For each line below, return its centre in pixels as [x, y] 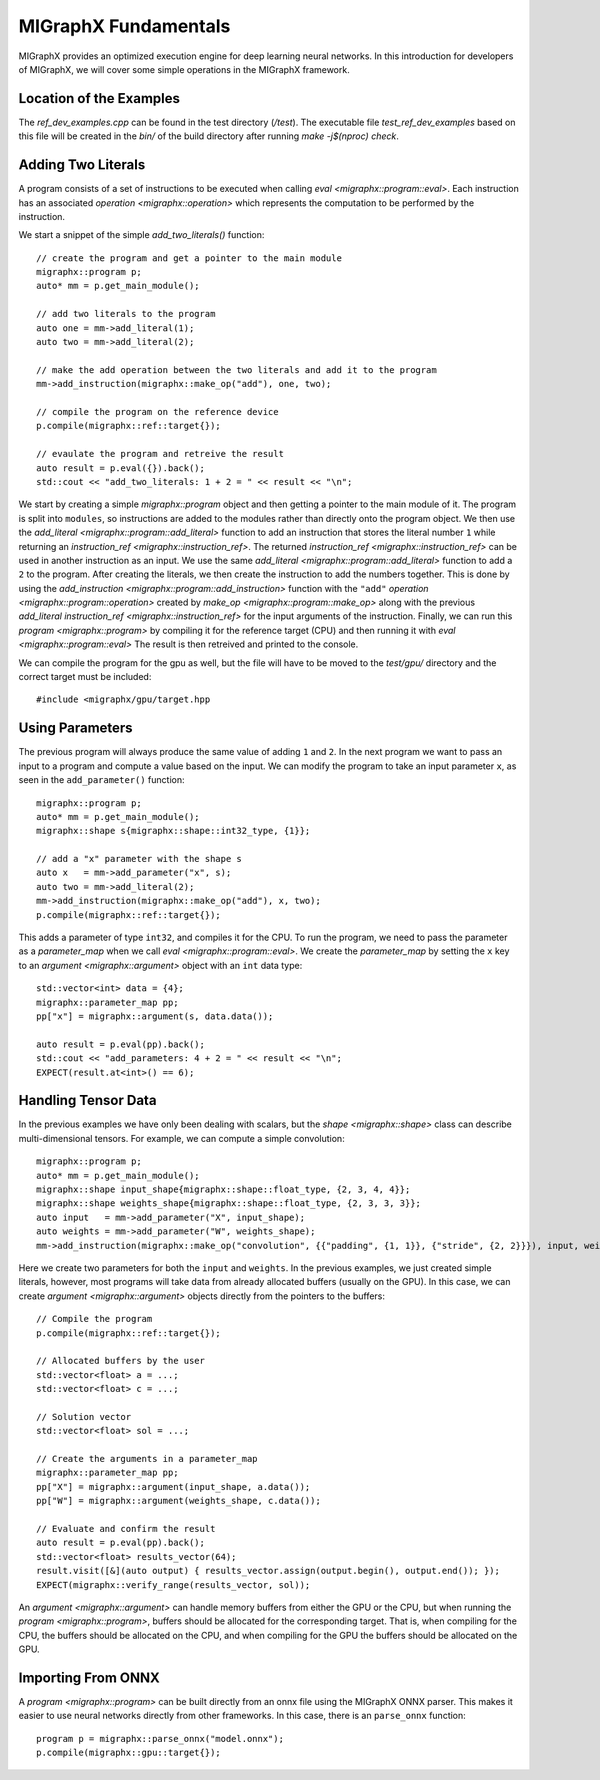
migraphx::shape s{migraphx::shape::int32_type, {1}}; [173, 831]
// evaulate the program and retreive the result [160, 454]
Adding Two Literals [82, 165]
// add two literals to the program [126, 314]
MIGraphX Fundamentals [124, 26]
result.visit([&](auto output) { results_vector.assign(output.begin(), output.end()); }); [268, 1571]
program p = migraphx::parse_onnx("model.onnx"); [160, 1738]
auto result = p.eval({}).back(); [120, 468]
